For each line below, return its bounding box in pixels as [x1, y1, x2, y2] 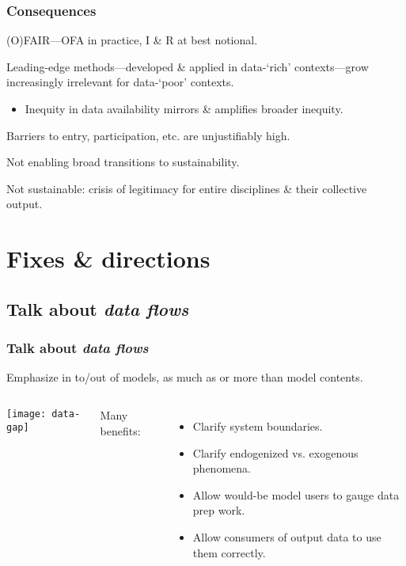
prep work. [192, 502, 245, 519]
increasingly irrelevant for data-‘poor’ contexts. [6, 74, 234, 90]
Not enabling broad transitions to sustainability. [6, 154, 240, 170]
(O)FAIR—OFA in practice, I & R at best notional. [6, 32, 258, 48]
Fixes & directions [6, 242, 211, 275]
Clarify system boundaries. [192, 417, 323, 434]
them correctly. [192, 544, 266, 560]
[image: [6, 408, 47, 420]
